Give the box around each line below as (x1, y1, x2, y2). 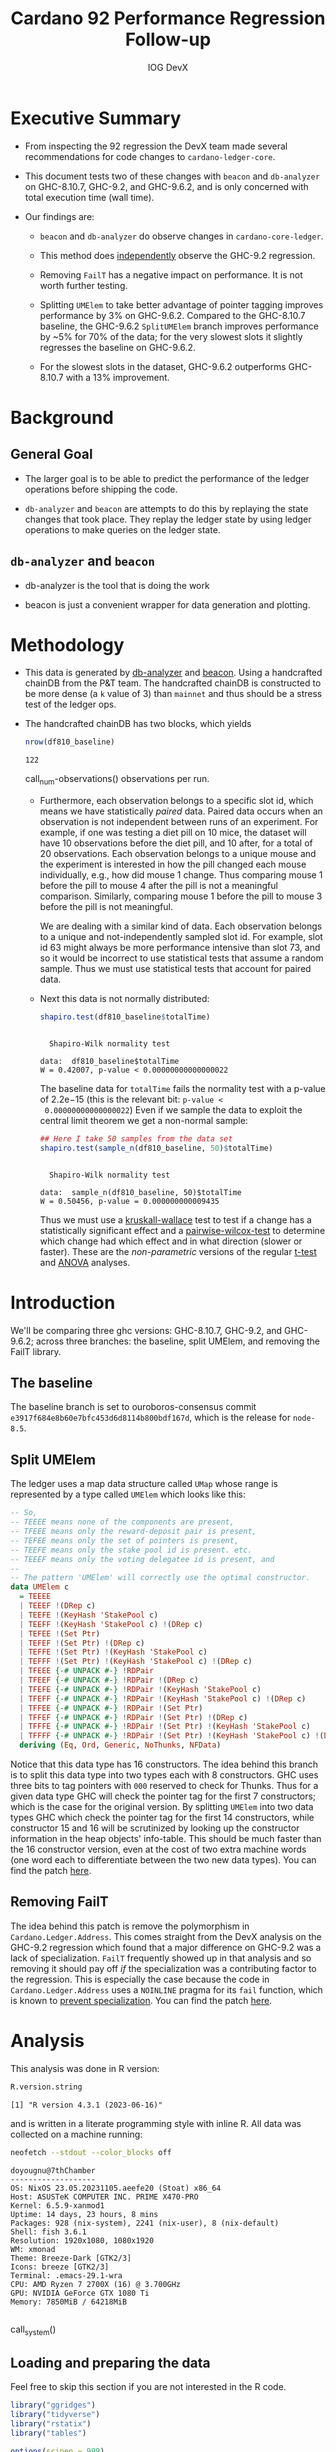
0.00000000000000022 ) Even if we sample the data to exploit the (44, 1103, 303, 1116)
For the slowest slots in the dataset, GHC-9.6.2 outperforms (39, 360, 287, 372)
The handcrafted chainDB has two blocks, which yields (24, 718, 252, 730)
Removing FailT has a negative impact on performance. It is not (39, 268, 303, 281)
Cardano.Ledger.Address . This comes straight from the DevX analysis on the (10, 1930, 322, 1942)
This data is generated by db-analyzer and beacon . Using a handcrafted (24, 667, 323, 679)
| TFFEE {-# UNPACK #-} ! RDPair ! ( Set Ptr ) (19, 1703, 203, 1713)
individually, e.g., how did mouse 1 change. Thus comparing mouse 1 (39, 869, 323, 881)
